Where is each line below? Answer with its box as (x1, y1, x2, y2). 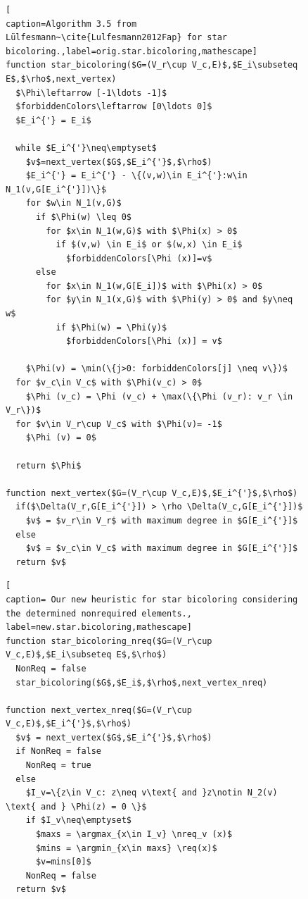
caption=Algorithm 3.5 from (6, 18, 137, 29)
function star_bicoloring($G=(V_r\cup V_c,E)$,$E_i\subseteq (6, 60, 298, 70)
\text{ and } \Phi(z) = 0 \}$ (6, 801, 147, 812)
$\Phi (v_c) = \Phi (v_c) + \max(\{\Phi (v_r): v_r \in (25, 391, 293, 402)
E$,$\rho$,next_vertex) (6, 73, 117, 84)
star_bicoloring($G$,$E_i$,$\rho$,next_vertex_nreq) (15, 677, 268, 688)
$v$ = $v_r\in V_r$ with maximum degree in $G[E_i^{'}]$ (25, 515, 298, 526)
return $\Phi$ (15, 460, 82, 471)
